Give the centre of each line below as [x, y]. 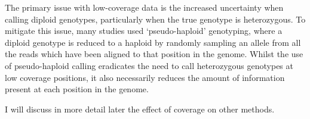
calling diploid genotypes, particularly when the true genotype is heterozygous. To [155, 19]
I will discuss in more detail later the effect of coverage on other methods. [140, 109]
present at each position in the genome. [77, 89]
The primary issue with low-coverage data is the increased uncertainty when [144, 7]
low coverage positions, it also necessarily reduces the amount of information [145, 77]
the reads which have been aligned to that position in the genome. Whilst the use [154, 54]
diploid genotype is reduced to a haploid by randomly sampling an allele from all [153, 42]
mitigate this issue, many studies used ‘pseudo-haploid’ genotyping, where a [144, 31]
